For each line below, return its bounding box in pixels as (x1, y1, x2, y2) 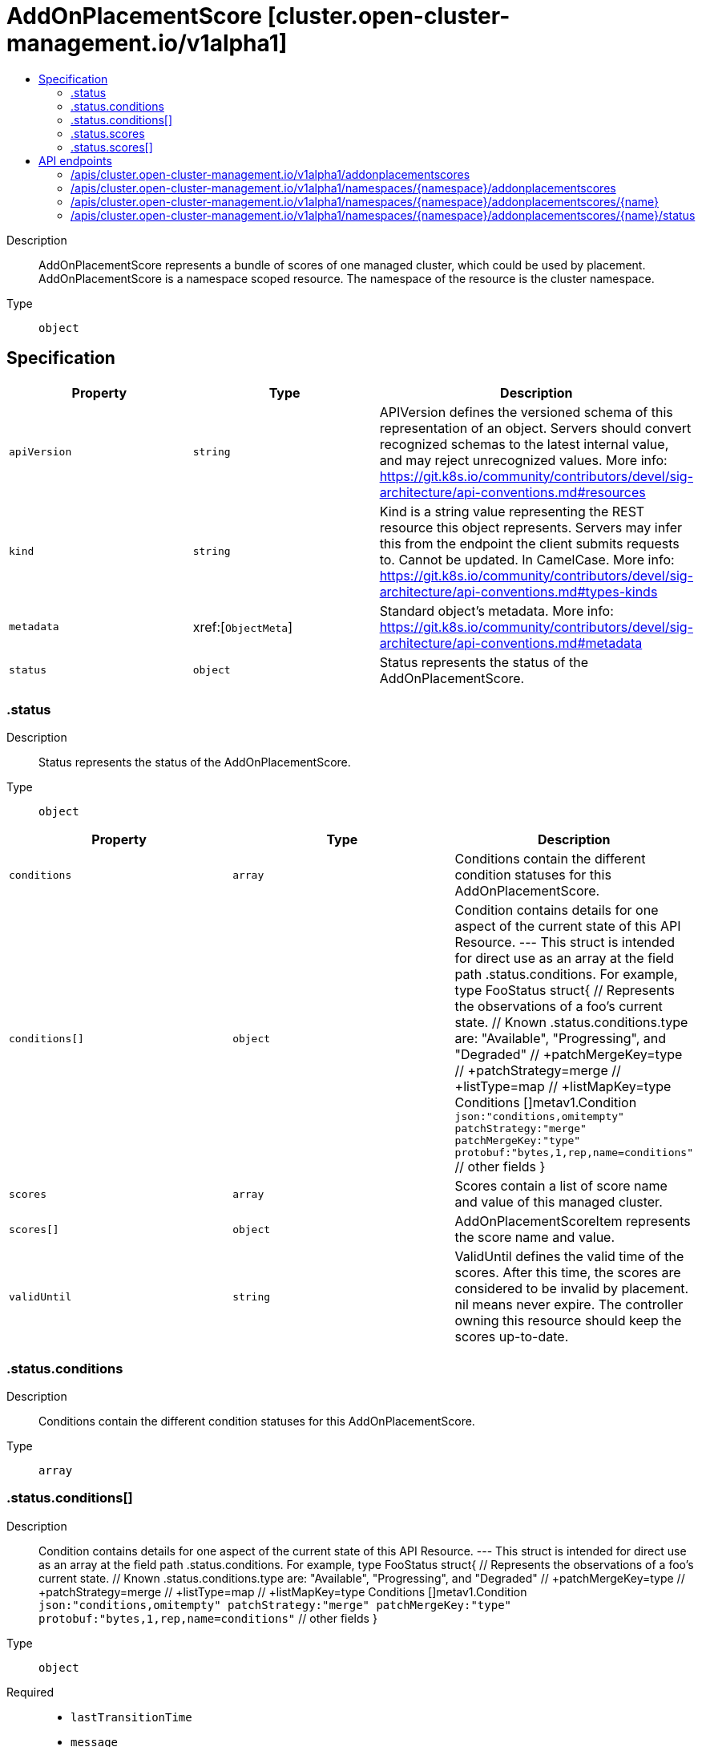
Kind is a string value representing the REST (379, 503, 645, 520)
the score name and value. (454, 1229, 615, 1246)
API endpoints (38, 153, 112, 168)
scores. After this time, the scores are (454, 1264, 681, 1281)
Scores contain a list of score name (454, 1178, 668, 1195)
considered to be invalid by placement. (454, 1280, 689, 1297)
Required (6, 1684, 54, 1699)
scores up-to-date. (454, 1328, 569, 1345)
